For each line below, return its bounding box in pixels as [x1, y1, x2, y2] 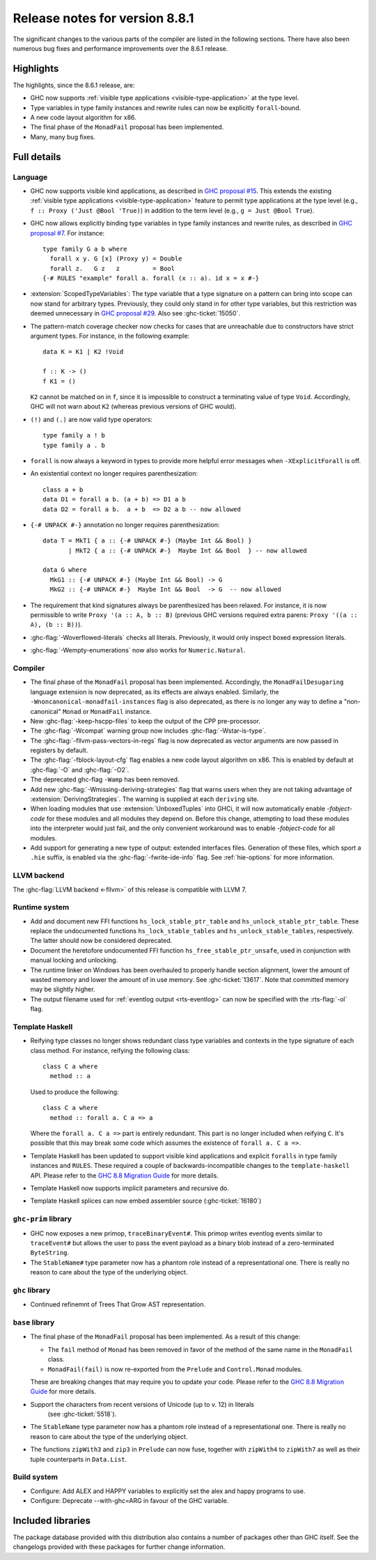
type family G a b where [42, 244, 127, 253]
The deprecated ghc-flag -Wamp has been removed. [30, 775, 180, 783]
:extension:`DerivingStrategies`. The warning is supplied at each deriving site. [30, 795, 259, 804]
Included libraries [13, 1515, 91, 1527]
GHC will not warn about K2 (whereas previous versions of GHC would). [30, 403, 237, 411]
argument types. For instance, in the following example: [30, 331, 190, 341]
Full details [13, 150, 61, 163]
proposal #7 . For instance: [30, 228, 104, 237]
